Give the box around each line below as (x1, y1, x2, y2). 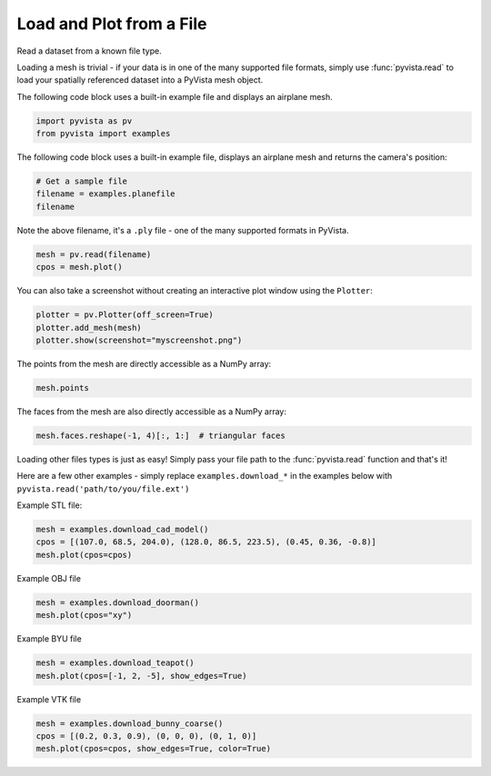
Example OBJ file (16, 572, 82, 583)
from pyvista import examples (35, 128, 171, 139)
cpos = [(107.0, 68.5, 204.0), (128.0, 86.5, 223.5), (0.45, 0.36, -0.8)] (35, 537, 377, 547)
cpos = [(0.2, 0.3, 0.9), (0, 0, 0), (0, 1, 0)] (35, 731, 257, 741)
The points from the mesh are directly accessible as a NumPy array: (16, 358, 272, 369)
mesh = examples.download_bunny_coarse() (35, 718, 224, 729)
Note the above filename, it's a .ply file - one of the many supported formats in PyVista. (16, 224, 349, 235)
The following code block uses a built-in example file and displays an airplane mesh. (16, 91, 334, 102)
